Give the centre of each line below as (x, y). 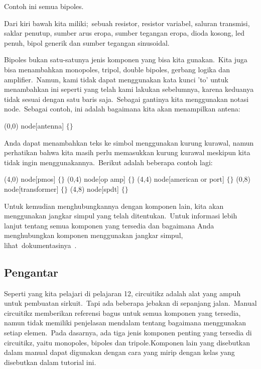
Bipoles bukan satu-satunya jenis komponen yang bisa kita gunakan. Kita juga (126, 59)
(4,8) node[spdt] (94, 189)
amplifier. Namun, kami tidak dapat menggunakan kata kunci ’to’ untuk (116, 79)
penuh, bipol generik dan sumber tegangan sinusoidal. (87, 42)
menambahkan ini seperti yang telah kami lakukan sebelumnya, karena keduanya (129, 89)
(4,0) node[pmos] (30, 179)
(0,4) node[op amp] (96, 179)
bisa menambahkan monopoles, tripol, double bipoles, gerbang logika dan (117, 69)
